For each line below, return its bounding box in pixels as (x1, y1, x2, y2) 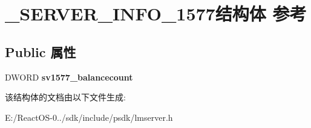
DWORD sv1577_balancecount (5, 70, 133, 83)
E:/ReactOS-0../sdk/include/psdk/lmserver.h (5, 111, 173, 123)
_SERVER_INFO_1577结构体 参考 (5, 1, 307, 26)
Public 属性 (5, 42, 76, 61)
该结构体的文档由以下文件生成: (5, 91, 126, 103)
